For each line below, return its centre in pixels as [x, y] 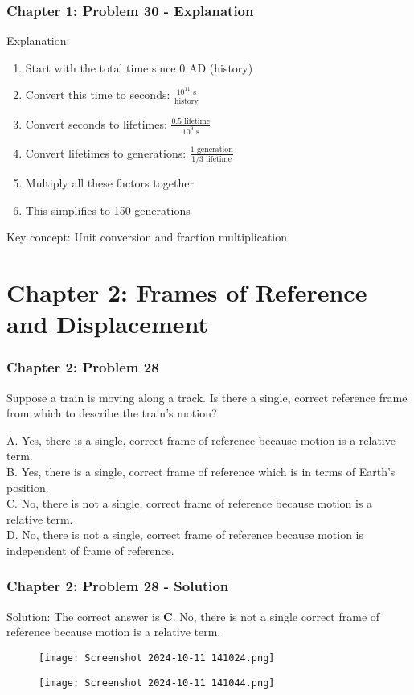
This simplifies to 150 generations [108, 210]
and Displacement [108, 324]
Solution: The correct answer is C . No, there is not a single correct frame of [193, 616]
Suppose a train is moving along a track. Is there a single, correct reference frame [207, 397]
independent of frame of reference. [90, 550]
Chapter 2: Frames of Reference [187, 292]
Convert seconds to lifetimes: [96, 123]
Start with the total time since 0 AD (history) [139, 67]
